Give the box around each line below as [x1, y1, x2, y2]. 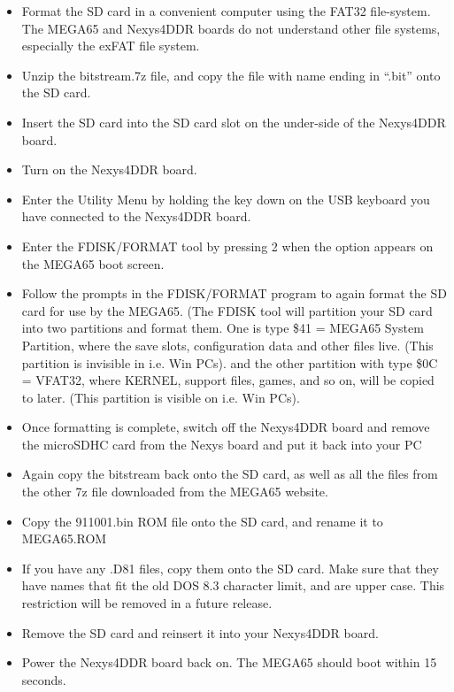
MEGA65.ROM [21, 529, 107, 548]
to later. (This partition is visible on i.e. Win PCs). [21, 388, 300, 406]
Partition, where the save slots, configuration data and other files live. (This [21, 335, 434, 354]
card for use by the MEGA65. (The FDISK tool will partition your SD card [21, 301, 433, 319]
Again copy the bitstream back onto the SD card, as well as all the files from [21, 465, 438, 483]
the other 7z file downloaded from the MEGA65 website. [21, 482, 328, 501]
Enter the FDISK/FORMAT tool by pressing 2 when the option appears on [21, 236, 434, 255]
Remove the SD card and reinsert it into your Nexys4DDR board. [21, 623, 379, 642]
